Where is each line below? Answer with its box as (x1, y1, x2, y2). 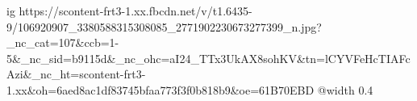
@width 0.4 (317, 81, 373, 98)
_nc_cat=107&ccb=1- (6, 34, 119, 51)
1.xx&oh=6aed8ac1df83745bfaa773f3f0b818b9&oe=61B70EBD (6, 81, 315, 98)
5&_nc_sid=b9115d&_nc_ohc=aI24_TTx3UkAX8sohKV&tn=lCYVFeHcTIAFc (6, 49, 411, 66)
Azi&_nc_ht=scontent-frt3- (6, 65, 146, 82)
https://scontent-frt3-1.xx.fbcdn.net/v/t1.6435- (19, 2, 252, 19)
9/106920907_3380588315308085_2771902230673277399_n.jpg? (6, 18, 322, 35)
